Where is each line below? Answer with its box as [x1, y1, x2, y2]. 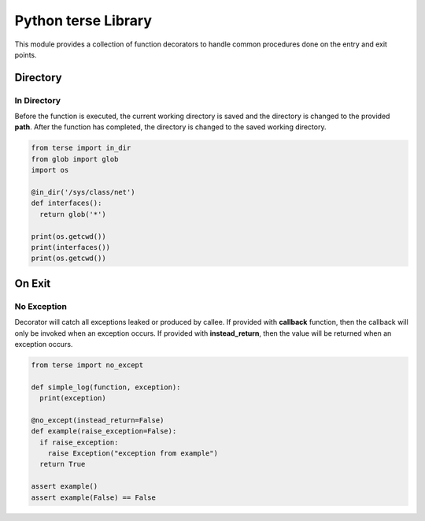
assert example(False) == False [31, 493, 157, 502]
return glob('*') [39, 210, 106, 218]
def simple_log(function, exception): [31, 382, 181, 392]
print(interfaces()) [31, 243, 110, 251]
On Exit [14, 277, 51, 290]
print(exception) [39, 394, 106, 403]
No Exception [14, 300, 67, 311]
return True [39, 460, 86, 469]
